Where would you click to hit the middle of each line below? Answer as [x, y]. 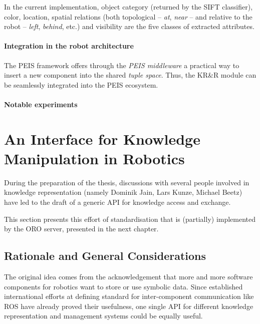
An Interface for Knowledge [102, 138]
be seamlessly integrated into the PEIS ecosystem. [81, 84]
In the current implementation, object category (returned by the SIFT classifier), [128, 7]
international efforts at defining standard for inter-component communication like [129, 296]
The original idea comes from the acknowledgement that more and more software [128, 277]
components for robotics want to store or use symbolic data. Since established [123, 286]
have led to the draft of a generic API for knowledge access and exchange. [117, 202]
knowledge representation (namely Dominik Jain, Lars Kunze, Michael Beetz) [123, 192]
